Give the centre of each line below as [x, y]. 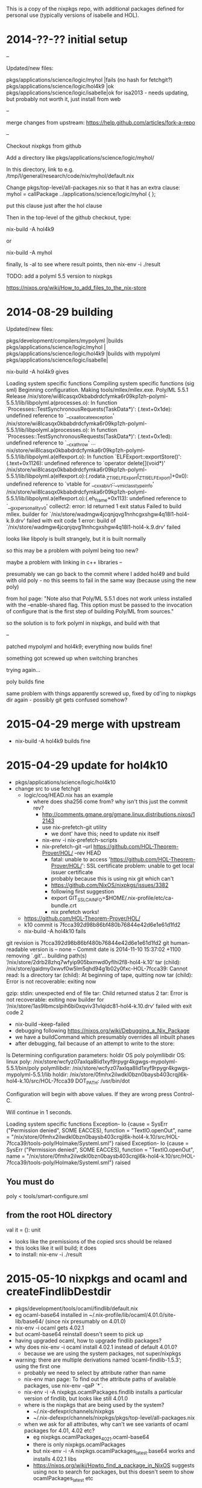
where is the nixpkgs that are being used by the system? [94, 1405]
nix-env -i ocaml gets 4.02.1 [49, 1328]
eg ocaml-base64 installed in [51, 1314]
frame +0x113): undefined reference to [141, 499]
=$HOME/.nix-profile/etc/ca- [137, 898]
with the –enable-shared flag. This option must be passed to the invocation [99, 605]
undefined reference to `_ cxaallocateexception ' [60, 416]
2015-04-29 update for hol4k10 [87, 765]
